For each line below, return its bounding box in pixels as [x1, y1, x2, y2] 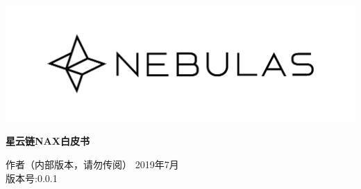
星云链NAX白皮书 [6, 134, 90, 148]
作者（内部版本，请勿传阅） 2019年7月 [6, 157, 179, 172]
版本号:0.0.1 [6, 170, 58, 185]
